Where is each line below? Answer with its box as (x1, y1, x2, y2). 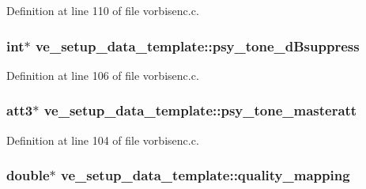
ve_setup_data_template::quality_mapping (61, 165, 350, 185)
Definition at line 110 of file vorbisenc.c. (6, 2, 199, 18)
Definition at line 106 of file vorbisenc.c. (6, 66, 199, 83)
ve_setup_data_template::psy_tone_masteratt (43, 100, 357, 120)
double (6, 165, 50, 185)
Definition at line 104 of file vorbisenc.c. (6, 131, 199, 148)
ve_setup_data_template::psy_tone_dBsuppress (35, 36, 360, 55)
